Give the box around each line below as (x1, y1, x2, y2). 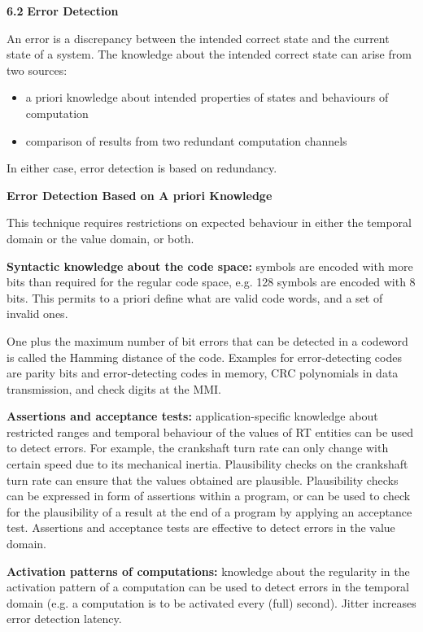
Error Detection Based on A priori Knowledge (7, 186, 273, 203)
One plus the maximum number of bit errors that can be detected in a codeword (7, 332, 408, 349)
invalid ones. (7, 305, 68, 322)
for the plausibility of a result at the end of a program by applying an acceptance (7, 503, 412, 520)
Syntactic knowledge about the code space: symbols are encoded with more (7, 257, 413, 274)
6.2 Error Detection (7, 2, 119, 19)
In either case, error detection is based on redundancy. (7, 159, 277, 177)
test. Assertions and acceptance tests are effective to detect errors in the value (7, 519, 395, 536)
